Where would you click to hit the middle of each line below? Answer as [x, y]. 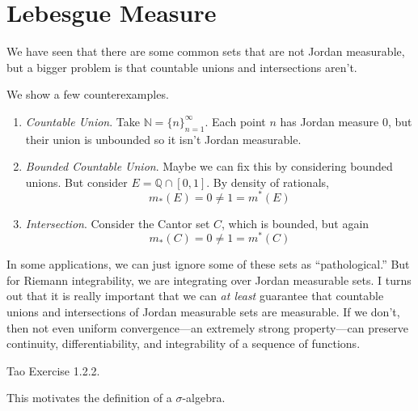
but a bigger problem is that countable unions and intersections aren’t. [182, 67]
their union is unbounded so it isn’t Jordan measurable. [163, 139]
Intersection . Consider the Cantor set [118, 223]
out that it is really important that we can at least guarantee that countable [195, 296]
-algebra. [204, 398]
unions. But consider [76, 182]
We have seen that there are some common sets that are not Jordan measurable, [206, 51]
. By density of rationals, [268, 182]
